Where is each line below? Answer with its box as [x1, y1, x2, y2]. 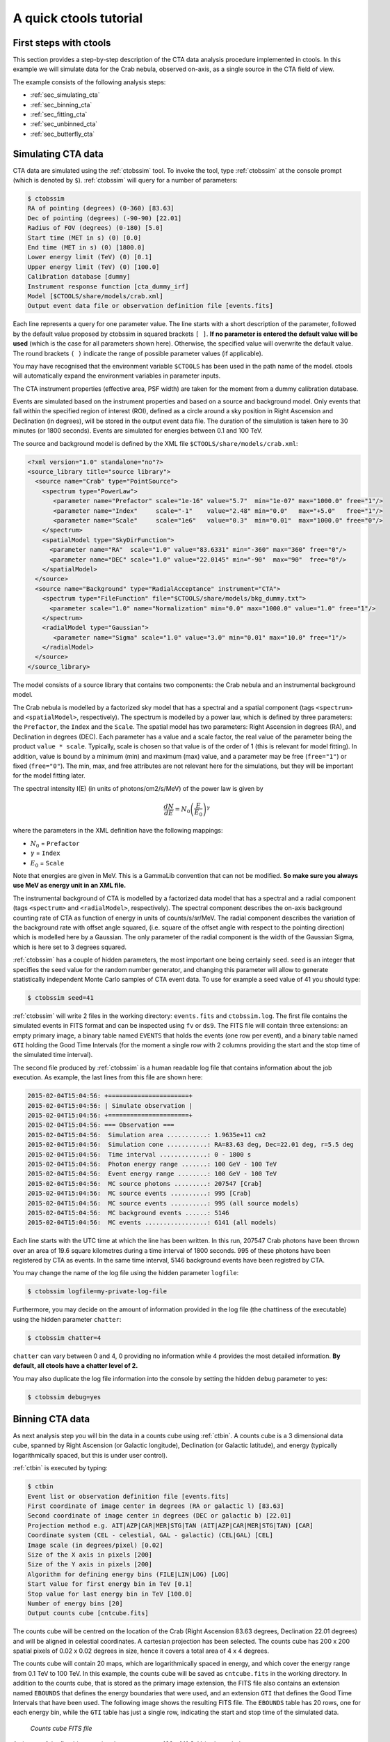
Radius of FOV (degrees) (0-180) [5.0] [27, 224, 163, 232]
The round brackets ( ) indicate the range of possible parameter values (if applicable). [13, 349, 263, 357]
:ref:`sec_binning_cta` [30, 100, 92, 109]
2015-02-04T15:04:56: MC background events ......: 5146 [27, 1209, 229, 1217]
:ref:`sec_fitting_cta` [30, 110, 88, 118]
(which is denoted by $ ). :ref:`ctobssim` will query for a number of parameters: [13, 176, 238, 185]
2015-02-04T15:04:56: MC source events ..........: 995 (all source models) [27, 1199, 299, 1207]
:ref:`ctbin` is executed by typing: [13, 1464, 108, 1472]
